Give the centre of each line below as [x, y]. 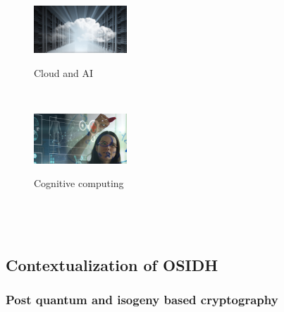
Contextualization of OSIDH [112, 265]
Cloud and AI [64, 72]
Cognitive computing [79, 183]
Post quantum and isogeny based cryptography [142, 300]
